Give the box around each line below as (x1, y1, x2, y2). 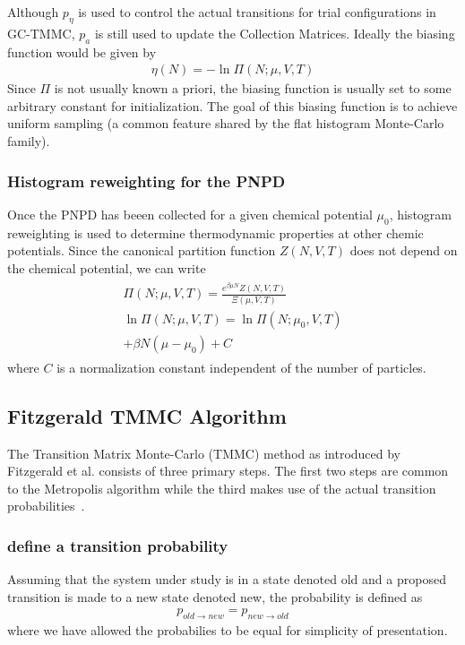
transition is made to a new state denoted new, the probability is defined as (7, 587, 423, 606)
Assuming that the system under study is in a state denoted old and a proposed (7, 570, 446, 589)
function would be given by (7, 42, 157, 61)
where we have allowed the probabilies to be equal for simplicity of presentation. (7, 621, 448, 640)
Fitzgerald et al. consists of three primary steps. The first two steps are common (7, 461, 449, 480)
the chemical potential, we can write (7, 258, 206, 277)
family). (7, 132, 50, 150)
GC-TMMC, (7, 23, 75, 42)
